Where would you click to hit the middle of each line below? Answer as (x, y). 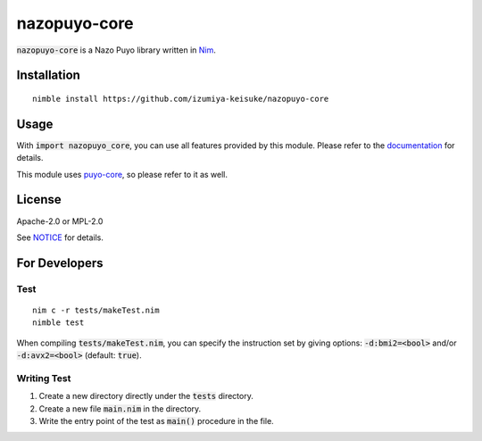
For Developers (60, 263)
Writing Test (44, 378)
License (39, 200)
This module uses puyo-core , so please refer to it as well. (122, 174)
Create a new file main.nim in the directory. (120, 408)
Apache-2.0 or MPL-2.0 (60, 221)
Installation (48, 75)
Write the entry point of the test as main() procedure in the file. (156, 421)
